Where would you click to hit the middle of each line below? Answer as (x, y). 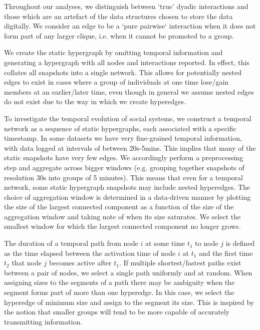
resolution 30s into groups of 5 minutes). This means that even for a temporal (123, 177)
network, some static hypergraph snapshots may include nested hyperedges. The (127, 187)
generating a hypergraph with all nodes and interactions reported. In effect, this (127, 62)
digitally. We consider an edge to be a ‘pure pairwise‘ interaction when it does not (130, 26)
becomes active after (80, 263)
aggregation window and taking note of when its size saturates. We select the (122, 216)
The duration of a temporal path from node (71, 243)
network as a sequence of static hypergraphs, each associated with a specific (120, 128)
